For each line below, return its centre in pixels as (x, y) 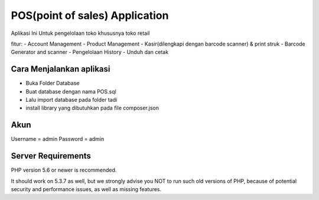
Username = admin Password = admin (58, 139)
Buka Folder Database (53, 83)
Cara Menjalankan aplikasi (61, 69)
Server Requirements (51, 156)
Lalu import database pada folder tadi (71, 100)
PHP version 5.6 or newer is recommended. (64, 170)
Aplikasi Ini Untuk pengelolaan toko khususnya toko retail (80, 33)
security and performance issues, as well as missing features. (86, 189)
